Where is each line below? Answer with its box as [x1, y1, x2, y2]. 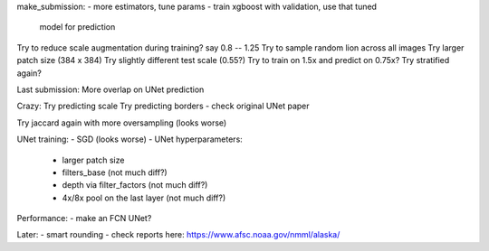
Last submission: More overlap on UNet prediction [16, 84, 205, 95]
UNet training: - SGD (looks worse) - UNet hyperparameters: [16, 134, 244, 144]
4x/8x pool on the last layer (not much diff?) [62, 192, 226, 203]
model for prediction [39, 22, 116, 33]
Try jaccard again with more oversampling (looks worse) [16, 117, 227, 128]
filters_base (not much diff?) [62, 167, 168, 178]
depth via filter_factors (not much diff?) [62, 180, 208, 191]
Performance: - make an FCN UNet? [16, 213, 152, 224]
